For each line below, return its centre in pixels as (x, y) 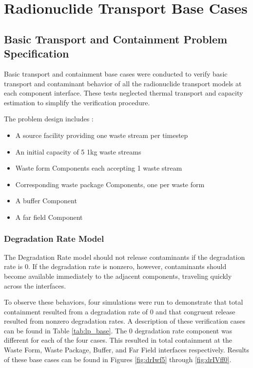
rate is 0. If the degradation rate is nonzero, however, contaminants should (115, 266)
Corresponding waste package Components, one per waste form (110, 184)
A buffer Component (46, 201)
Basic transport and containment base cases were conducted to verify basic (116, 73)
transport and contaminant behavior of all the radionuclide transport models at (123, 83)
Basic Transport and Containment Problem (116, 39)
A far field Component (49, 217)
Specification (37, 53)
